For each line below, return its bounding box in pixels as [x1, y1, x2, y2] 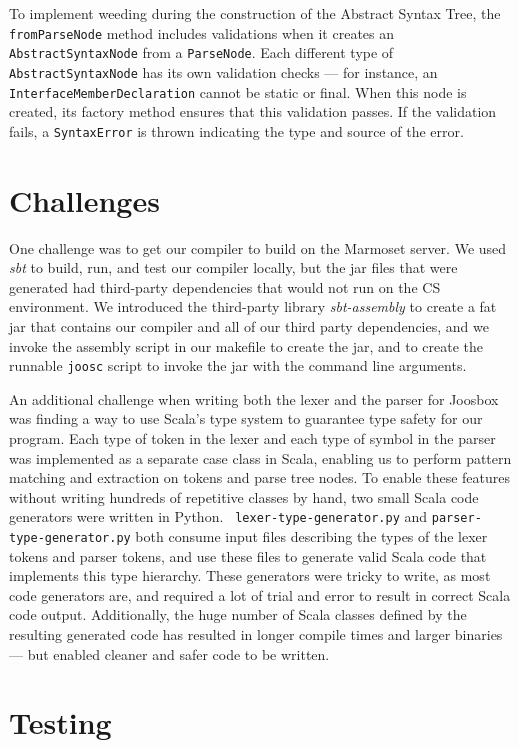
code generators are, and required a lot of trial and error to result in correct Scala [9, 584, 511, 605]
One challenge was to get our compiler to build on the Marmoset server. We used [9, 237, 507, 258]
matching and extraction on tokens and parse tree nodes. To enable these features [9, 467, 511, 488]
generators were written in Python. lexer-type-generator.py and [9, 506, 428, 527]
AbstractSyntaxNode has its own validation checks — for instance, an [9, 61, 438, 82]
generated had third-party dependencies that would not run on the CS [9, 276, 441, 297]
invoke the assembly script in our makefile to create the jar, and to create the [9, 335, 484, 356]
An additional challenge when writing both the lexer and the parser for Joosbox [9, 388, 499, 409]
